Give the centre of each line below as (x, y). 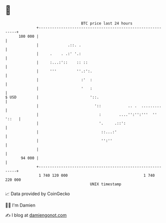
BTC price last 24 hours (107, 23)
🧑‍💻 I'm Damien (20, 205)
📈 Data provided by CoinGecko (38, 194)
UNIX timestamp (106, 184)
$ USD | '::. (52, 97)
